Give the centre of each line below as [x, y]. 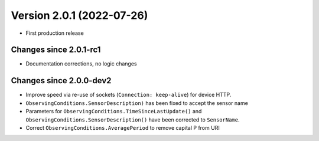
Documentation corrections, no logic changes [81, 64]
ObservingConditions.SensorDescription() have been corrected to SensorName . [133, 119]
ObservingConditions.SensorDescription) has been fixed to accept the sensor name [137, 103]
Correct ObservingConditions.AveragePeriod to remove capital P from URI [123, 127]
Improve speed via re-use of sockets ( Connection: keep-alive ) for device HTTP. [128, 95]
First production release [55, 33]
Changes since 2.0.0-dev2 [61, 81]
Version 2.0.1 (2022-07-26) [79, 15]
